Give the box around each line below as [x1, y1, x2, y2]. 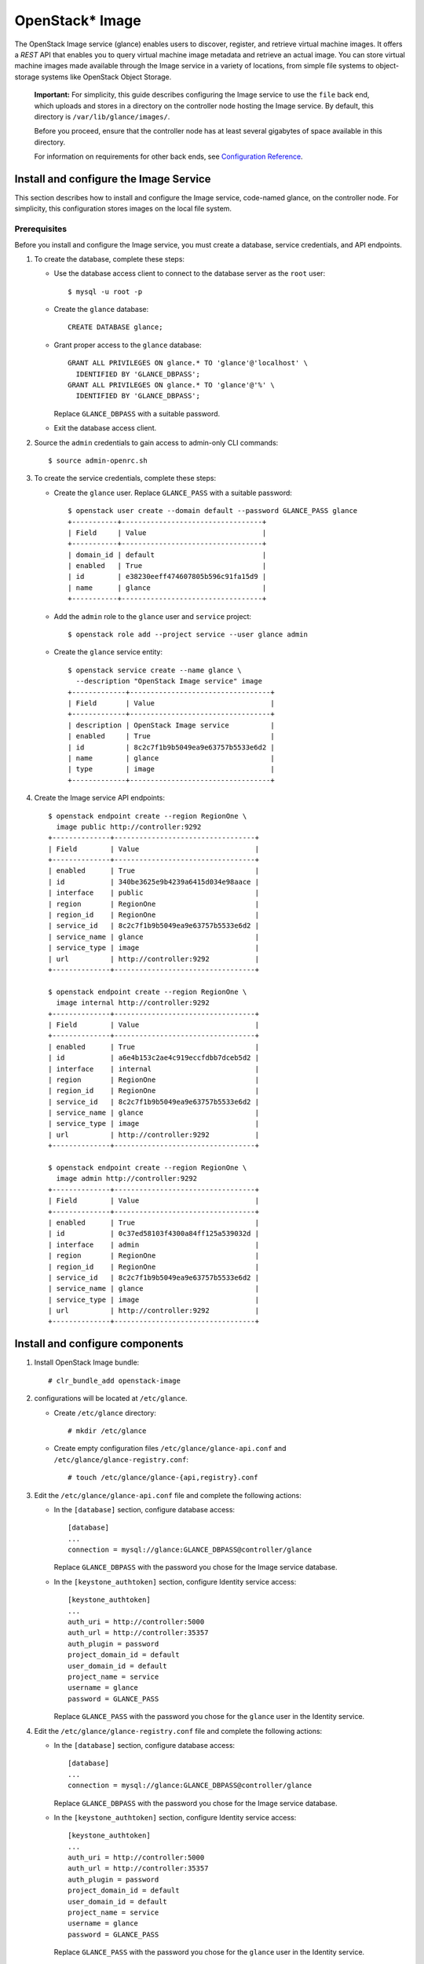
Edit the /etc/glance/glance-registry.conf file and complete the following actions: [34, 1726, 323, 1735]
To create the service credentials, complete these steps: [34, 474, 216, 483]
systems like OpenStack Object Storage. [41, 71, 172, 82]
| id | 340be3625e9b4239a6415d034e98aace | [48, 877, 259, 886]
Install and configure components [14, 1337, 184, 1350]
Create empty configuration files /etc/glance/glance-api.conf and [53, 1444, 287, 1453]
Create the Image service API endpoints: [34, 793, 165, 803]
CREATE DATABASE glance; [68, 323, 163, 332]
